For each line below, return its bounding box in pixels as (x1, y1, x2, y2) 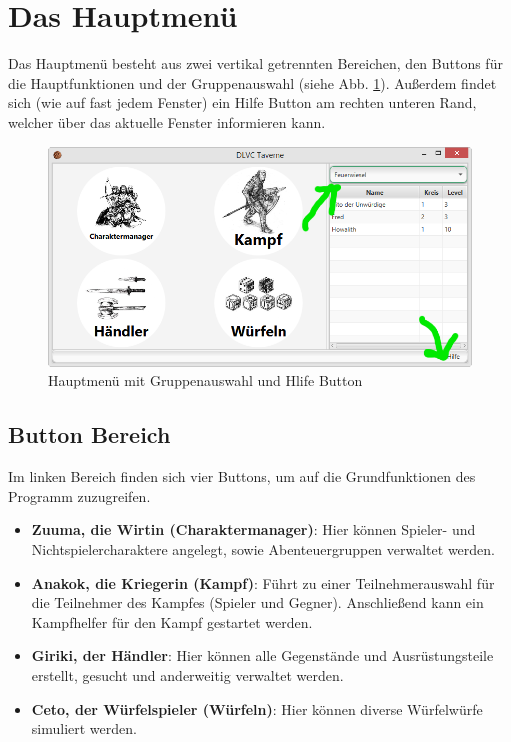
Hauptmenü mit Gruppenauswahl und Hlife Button (48, 370, 363, 391)
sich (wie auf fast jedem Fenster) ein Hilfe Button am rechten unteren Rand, (8, 92, 477, 113)
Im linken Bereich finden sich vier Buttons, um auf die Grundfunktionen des (8, 466, 476, 487)
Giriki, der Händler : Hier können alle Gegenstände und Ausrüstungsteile (31, 645, 494, 666)
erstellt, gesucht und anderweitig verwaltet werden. (31, 664, 344, 685)
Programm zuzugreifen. (8, 485, 151, 506)
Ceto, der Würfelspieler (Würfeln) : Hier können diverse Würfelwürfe (31, 698, 483, 719)
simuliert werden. (31, 718, 137, 739)
